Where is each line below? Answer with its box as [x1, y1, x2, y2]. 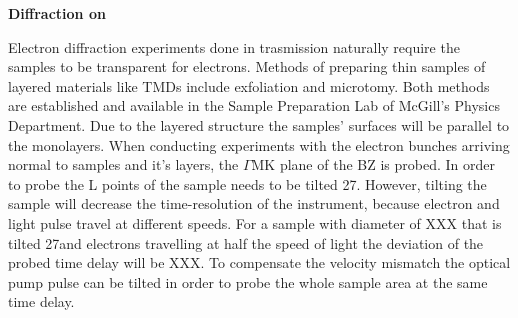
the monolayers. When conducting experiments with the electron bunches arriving [8, 134, 510, 155]
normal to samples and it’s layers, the [8, 154, 239, 175]
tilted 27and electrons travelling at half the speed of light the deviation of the [8, 232, 484, 253]
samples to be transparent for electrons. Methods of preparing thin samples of [8, 56, 486, 77]
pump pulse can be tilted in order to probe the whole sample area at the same [8, 271, 488, 292]
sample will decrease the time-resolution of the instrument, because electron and [8, 193, 500, 214]
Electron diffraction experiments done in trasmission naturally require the [8, 36, 460, 57]
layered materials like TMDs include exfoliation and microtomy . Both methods [8, 75, 490, 96]
